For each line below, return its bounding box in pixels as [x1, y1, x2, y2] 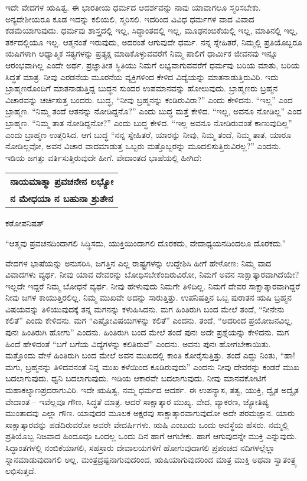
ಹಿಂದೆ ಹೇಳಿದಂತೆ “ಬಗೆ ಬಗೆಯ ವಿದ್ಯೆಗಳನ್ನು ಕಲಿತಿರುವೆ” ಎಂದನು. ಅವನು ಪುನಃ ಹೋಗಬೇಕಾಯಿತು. [5, 337, 271, 350]
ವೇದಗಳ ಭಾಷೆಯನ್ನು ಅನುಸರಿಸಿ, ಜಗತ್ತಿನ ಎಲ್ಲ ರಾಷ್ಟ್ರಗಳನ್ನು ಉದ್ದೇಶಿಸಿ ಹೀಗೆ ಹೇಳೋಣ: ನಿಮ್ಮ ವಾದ [5, 256, 272, 269]
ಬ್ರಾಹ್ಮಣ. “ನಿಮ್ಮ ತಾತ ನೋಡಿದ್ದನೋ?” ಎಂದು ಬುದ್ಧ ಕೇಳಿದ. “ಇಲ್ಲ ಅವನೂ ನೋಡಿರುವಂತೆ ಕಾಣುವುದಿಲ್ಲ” [5, 116, 292, 129]
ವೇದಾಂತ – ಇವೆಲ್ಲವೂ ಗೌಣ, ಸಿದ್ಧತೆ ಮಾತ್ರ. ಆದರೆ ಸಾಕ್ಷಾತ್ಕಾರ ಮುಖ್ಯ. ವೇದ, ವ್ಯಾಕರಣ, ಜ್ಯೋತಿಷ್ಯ [5, 395, 269, 407]
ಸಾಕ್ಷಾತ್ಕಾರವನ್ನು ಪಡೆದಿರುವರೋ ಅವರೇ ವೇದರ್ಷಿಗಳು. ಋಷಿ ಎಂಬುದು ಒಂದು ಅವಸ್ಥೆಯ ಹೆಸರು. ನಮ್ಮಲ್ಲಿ [5, 418, 289, 430]
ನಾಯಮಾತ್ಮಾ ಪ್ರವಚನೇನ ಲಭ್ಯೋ [10, 174, 114, 189]
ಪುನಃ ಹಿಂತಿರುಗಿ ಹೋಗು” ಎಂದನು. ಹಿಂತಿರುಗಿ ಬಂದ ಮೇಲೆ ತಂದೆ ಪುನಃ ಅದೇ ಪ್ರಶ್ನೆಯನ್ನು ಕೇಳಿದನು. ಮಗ [5, 326, 289, 338]
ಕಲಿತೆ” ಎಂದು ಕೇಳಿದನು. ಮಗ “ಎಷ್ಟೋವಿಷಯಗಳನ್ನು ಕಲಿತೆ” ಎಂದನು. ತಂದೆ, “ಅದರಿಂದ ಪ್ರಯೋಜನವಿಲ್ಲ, [5, 314, 293, 327]
